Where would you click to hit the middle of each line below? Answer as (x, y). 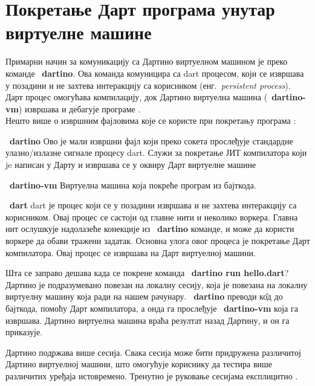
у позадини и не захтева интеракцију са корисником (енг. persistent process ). (148, 85)
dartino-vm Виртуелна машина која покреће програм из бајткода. (133, 185)
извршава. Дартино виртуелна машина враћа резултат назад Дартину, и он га (148, 320)
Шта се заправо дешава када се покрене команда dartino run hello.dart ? (147, 273)
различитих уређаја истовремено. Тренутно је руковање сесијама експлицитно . (152, 375)
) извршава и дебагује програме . (80, 108)
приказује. (24, 332)
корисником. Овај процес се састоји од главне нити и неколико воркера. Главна (152, 217)
